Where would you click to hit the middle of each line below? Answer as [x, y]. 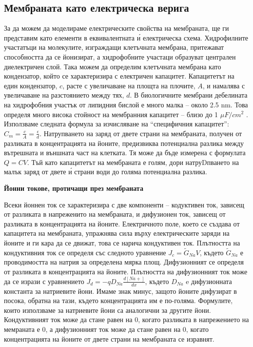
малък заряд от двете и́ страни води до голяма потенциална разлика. [106, 172]
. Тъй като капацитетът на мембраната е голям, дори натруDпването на [133, 162]
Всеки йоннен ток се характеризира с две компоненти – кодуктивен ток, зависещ [124, 204]
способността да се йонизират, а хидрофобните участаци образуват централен [120, 56]
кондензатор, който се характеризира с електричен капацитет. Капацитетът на [119, 76]
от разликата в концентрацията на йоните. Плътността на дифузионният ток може [126, 271]
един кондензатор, [31, 85]
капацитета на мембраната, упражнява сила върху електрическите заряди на [117, 233]
